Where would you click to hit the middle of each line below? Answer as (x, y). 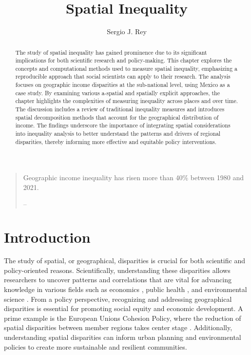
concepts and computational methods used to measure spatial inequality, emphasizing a (126, 68)
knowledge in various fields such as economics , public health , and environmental (125, 289)
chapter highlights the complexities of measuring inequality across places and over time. (127, 101)
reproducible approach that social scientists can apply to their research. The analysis (123, 76)
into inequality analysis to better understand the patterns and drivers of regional (118, 134)
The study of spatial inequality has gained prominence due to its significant (111, 52)
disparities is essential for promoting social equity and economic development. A (124, 308)
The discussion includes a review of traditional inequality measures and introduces (120, 109)
